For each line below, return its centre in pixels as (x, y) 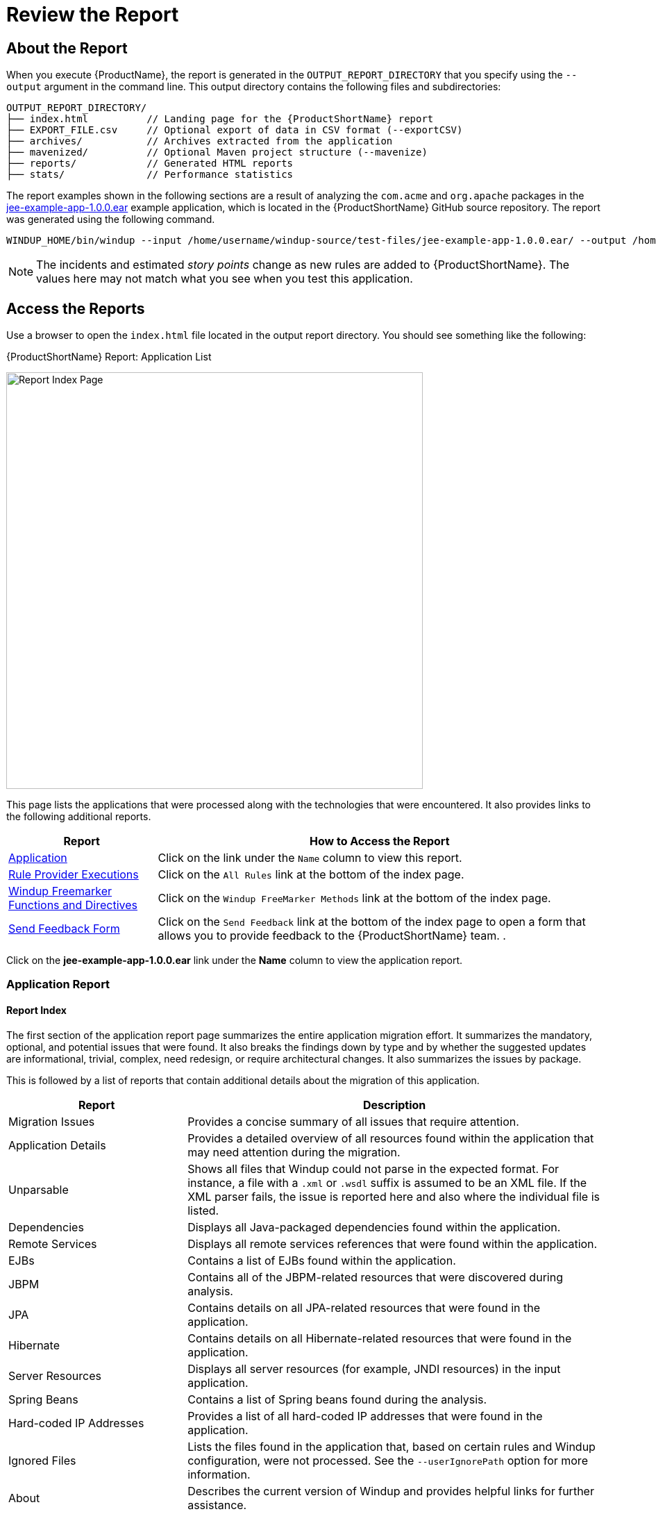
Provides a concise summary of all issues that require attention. (353, 1121)
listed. (203, 1210)
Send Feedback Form (64, 929)
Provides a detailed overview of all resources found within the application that (391, 1138)
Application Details (57, 1145)
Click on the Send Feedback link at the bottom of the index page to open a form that (372, 922)
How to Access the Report (380, 841)
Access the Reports (76, 308)
